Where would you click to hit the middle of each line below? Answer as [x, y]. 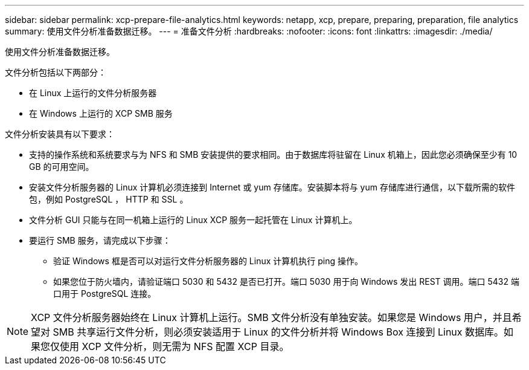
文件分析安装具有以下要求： [60, 134]
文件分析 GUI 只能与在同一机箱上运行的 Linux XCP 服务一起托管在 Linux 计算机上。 [193, 220]
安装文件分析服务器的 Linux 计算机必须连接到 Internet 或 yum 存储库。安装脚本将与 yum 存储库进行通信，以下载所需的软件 [272, 187]
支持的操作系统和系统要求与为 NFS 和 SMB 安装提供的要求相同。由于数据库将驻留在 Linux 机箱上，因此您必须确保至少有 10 [273, 154]
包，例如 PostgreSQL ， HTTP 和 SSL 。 [109, 199]
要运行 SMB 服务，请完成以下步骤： [100, 240]
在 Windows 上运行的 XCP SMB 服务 [101, 113]
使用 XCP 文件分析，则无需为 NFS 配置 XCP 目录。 [175, 346]
